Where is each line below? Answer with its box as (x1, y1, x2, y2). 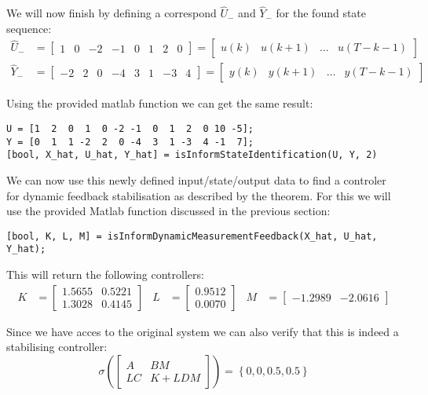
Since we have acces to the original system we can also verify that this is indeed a (6, 323, 399, 339)
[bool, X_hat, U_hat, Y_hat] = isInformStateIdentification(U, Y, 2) (6, 149, 378, 161)
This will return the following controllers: (6, 266, 204, 283)
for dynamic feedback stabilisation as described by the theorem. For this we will (6, 187, 391, 203)
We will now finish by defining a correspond (6, 5, 217, 21)
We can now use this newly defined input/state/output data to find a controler (6, 172, 386, 188)
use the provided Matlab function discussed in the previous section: (6, 203, 331, 219)
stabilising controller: (6, 338, 108, 355)
